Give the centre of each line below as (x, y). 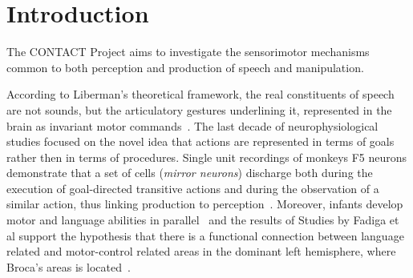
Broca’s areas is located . (69, 266)
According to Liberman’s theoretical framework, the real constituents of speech (200, 94)
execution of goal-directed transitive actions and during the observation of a (193, 188)
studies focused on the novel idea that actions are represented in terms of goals (200, 141)
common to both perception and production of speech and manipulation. (185, 67)
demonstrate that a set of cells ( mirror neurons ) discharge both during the (190, 173)
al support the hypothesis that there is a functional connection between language (205, 235)
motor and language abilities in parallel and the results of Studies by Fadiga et (203, 220)
